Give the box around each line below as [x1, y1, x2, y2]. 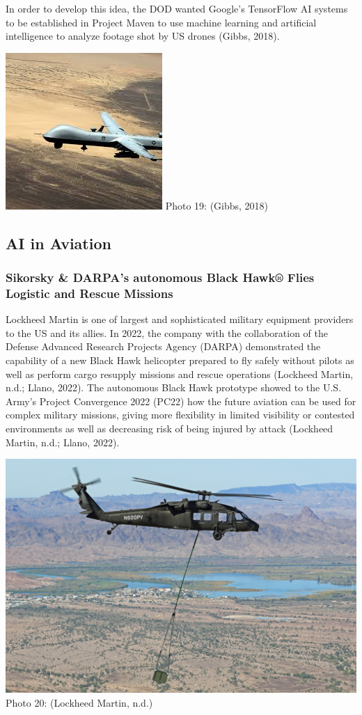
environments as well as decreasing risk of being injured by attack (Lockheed [6, 421, 333, 436]
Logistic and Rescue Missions [6, 285, 173, 301]
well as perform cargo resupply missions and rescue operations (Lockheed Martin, [6, 366, 354, 381]
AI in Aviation [6, 232, 111, 253]
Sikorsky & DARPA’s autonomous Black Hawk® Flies [6, 269, 315, 286]
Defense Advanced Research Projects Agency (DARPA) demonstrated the [6, 339, 321, 354]
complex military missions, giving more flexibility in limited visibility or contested [6, 407, 355, 422]
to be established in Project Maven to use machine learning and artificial [6, 15, 317, 29]
